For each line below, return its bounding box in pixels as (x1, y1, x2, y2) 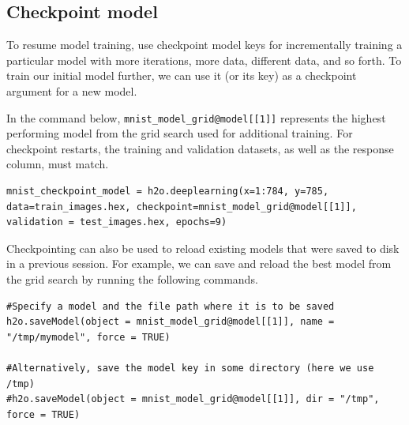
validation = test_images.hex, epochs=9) (6, 216, 227, 228)
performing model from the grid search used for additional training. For (6, 125, 353, 141)
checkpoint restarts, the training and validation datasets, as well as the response (6, 140, 394, 156)
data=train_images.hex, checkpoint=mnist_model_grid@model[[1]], (6, 201, 357, 212)
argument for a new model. (6, 82, 137, 99)
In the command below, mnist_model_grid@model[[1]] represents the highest (6, 109, 386, 126)
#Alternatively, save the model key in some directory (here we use (6, 362, 374, 374)
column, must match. (6, 156, 109, 172)
